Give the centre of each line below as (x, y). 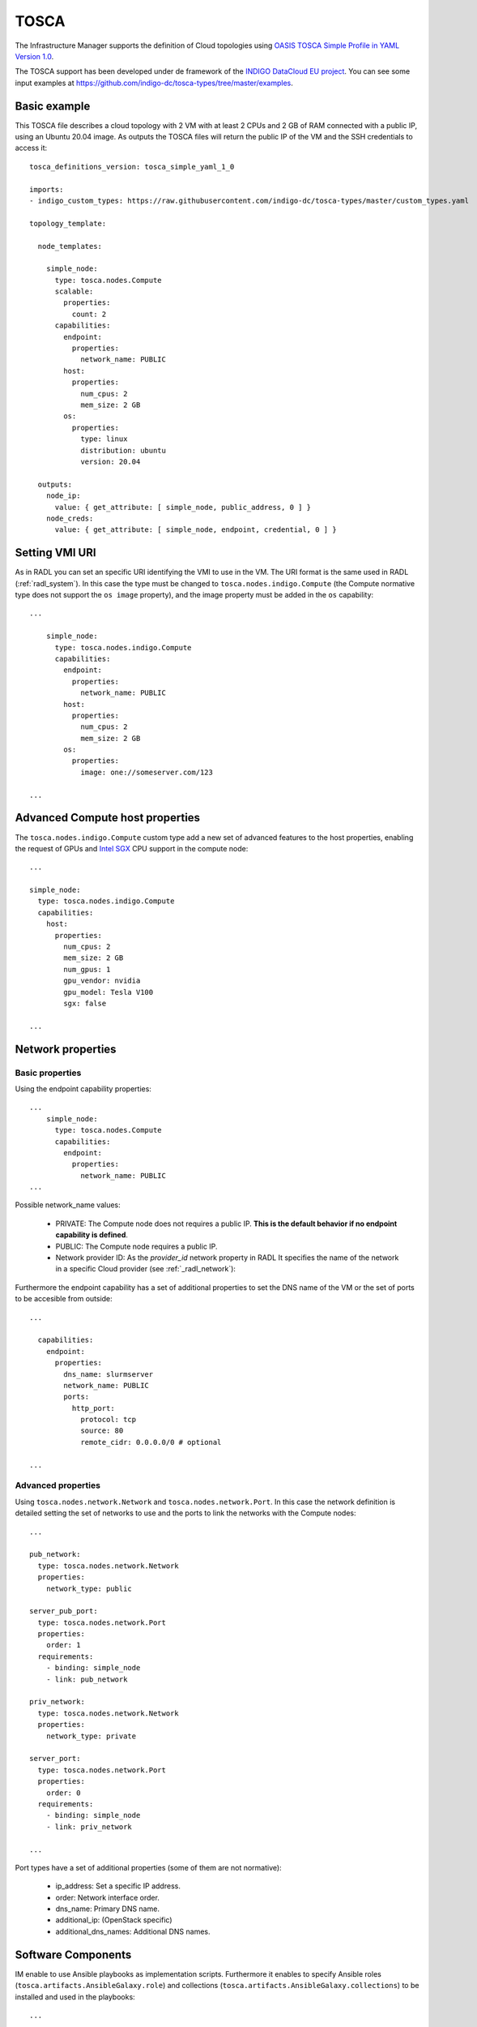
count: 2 (89, 314)
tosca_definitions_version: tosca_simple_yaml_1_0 (132, 167)
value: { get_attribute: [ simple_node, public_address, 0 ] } (183, 507)
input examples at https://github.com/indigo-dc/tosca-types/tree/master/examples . (154, 83)
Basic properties (48, 1073)
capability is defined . (92, 1235)
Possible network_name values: (68, 1205)
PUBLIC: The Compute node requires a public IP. (136, 1246)
